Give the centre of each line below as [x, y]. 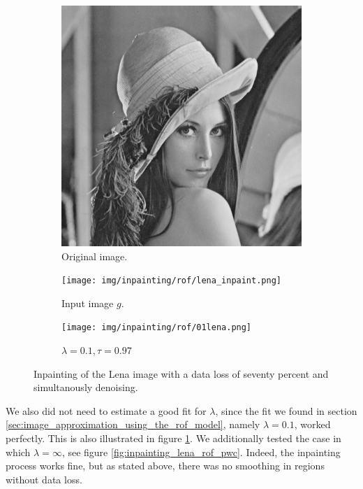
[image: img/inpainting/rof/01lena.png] [157, 328]
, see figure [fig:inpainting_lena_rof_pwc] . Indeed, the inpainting [201, 452]
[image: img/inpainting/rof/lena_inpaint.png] [171, 281]
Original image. [95, 256]
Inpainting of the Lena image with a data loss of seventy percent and [181, 373]
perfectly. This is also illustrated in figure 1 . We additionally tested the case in [173, 438]
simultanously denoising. [86, 387]
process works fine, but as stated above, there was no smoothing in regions [165, 466]
